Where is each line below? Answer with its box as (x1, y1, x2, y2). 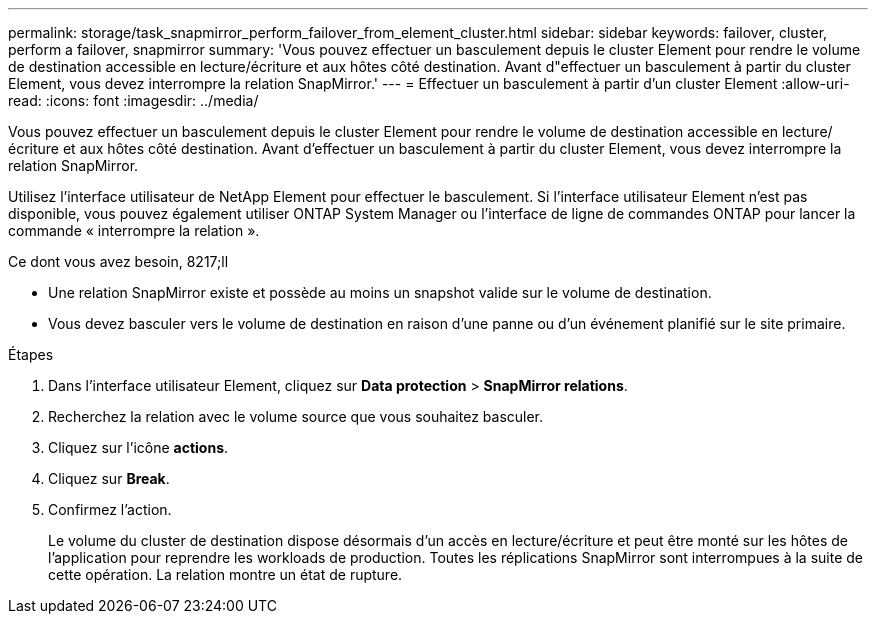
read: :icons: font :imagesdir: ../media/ (8, 92, 259, 109)
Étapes (8, 346, 54, 363)
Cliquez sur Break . (48, 470, 170, 487)
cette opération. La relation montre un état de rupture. (48, 566, 403, 583)
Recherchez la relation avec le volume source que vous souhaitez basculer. (48, 408, 544, 425)
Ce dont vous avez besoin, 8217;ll (8, 253, 229, 270)
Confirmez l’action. (48, 501, 172, 518)
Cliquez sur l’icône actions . (48, 439, 229, 456)
